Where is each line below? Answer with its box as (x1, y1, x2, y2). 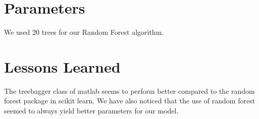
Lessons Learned (4, 56, 121, 77)
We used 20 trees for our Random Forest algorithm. (4, 27, 164, 37)
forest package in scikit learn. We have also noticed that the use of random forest (4, 95, 255, 106)
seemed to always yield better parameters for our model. (4, 105, 179, 116)
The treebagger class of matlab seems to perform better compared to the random (4, 85, 255, 96)
